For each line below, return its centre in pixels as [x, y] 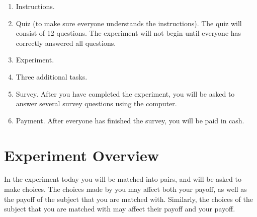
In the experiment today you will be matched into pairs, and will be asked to [123, 179]
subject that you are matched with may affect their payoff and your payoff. [120, 209]
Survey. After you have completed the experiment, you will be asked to [125, 93]
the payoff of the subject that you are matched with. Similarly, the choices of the [128, 199]
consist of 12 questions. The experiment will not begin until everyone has [128, 33]
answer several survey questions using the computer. [96, 103]
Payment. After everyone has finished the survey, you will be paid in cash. [130, 120]
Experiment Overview [82, 155]
